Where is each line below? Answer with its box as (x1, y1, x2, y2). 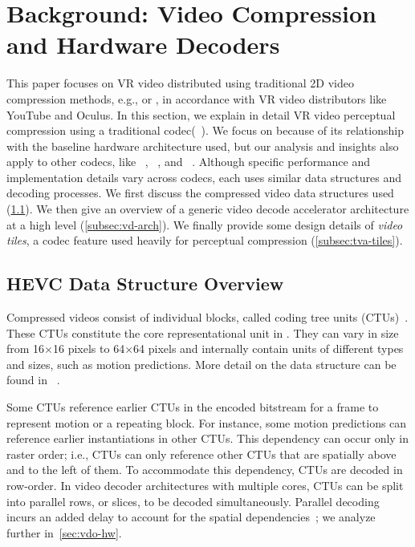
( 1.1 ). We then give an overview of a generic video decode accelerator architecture (6, 201, 409, 217)
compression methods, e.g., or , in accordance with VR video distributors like (6, 90, 387, 107)
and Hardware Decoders (6, 28, 280, 61)
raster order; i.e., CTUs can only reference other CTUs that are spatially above (6, 445, 397, 462)
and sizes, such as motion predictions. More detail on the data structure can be (6, 355, 397, 372)
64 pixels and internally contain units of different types (133, 340, 404, 357)
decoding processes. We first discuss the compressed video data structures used (6, 184, 394, 201)
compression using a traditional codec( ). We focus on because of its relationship (6, 122, 404, 139)
